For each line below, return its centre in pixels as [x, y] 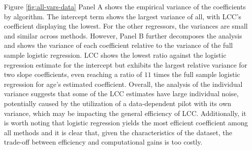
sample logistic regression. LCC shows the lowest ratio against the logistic [115, 55]
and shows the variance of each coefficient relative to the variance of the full [118, 45]
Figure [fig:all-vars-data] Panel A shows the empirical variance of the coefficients [125, 6]
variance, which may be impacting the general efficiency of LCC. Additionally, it [125, 113]
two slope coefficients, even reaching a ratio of [73, 74]
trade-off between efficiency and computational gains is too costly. [103, 142]
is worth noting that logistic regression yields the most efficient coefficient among [126, 123]
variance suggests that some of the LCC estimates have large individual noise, [121, 94]
